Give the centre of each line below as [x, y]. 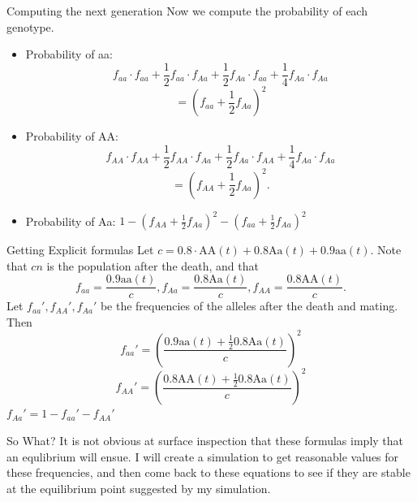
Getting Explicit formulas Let [80, 249]
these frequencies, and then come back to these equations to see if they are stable [208, 472]
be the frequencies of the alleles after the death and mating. [249, 306]
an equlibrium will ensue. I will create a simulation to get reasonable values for [203, 456]
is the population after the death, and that [153, 265]
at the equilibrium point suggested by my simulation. [139, 488]
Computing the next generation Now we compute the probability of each [187, 11]
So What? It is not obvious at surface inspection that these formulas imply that [205, 441]
